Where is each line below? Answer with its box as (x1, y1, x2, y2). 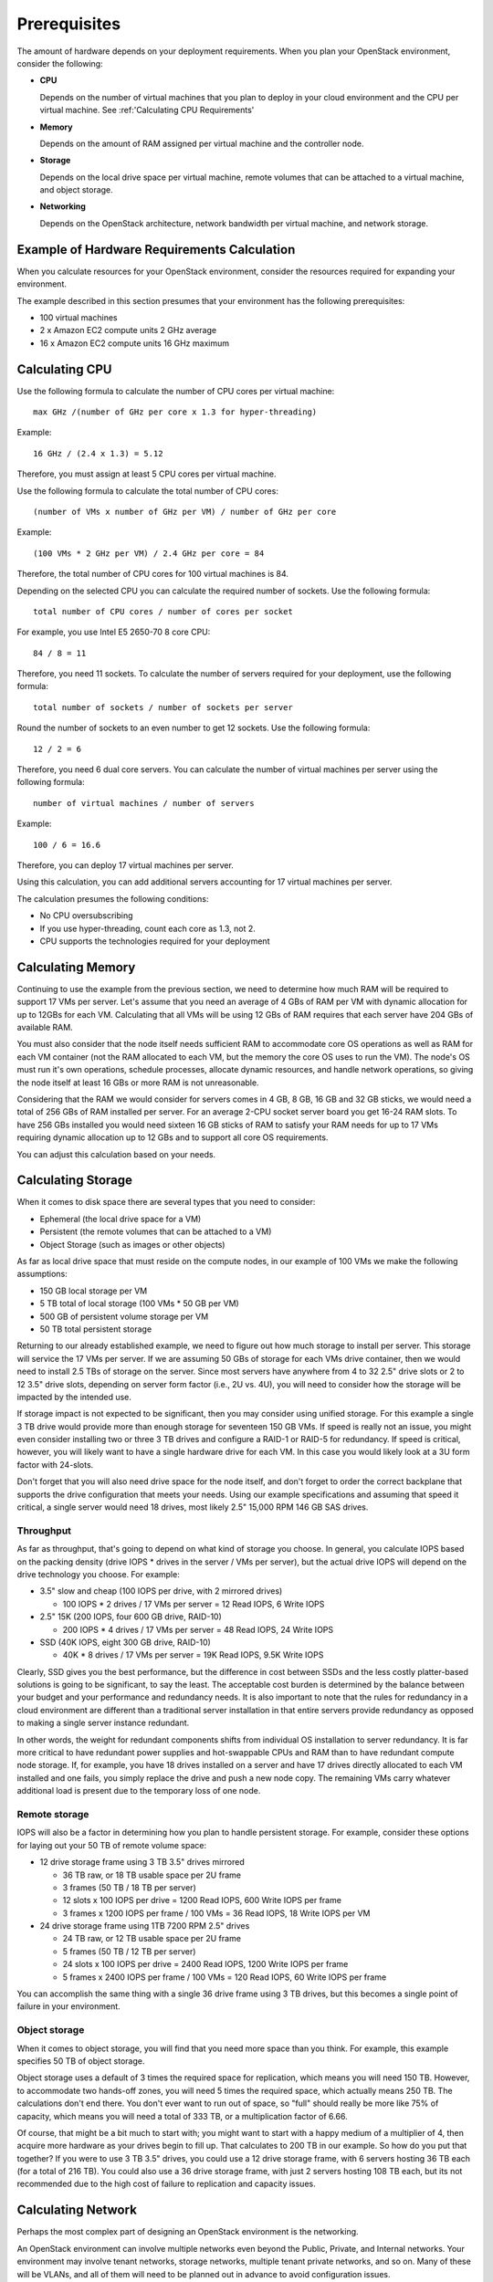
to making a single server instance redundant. (16, 1717, 190, 1729)
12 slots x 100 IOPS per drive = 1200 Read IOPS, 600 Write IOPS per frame (62, 1895, 342, 1906)
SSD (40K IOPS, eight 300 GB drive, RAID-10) (39, 1637, 212, 1648)
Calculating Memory (16, 959, 136, 975)
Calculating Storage (16, 1173, 132, 1188)
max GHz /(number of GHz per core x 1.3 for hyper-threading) (33, 407, 318, 417)
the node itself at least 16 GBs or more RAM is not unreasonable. (16, 1077, 259, 1088)
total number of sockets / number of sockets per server (33, 702, 294, 712)
